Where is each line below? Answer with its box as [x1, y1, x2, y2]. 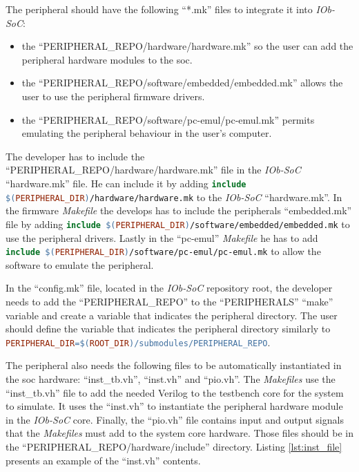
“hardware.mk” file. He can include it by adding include [6, 176, 246, 190]
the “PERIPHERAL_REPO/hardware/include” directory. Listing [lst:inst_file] [6, 439, 342, 453]
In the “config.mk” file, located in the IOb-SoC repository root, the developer [6, 281, 333, 295]
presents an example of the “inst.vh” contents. [6, 453, 201, 467]
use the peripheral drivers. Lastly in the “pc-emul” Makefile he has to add [6, 230, 318, 245]
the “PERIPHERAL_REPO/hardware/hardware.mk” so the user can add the [21, 39, 353, 53]
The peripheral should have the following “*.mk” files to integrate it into [6, 2, 313, 16]
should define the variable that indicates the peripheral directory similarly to [6, 321, 331, 336]
